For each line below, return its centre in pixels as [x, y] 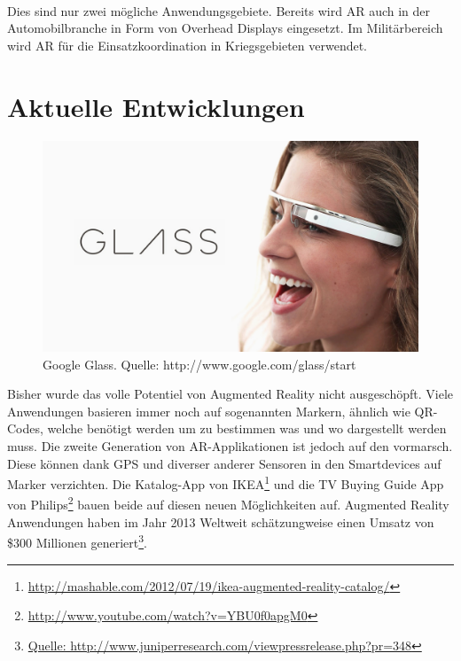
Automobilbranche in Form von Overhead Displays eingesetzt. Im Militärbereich [225, 28]
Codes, [25, 428]
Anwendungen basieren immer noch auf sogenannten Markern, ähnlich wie [209, 411]
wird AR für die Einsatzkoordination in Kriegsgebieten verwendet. [187, 45]
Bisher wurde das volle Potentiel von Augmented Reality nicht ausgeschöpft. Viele [230, 394]
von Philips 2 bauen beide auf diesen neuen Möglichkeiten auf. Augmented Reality [228, 503]
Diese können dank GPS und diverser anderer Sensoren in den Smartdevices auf [224, 463]
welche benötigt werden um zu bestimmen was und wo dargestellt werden [247, 428]
